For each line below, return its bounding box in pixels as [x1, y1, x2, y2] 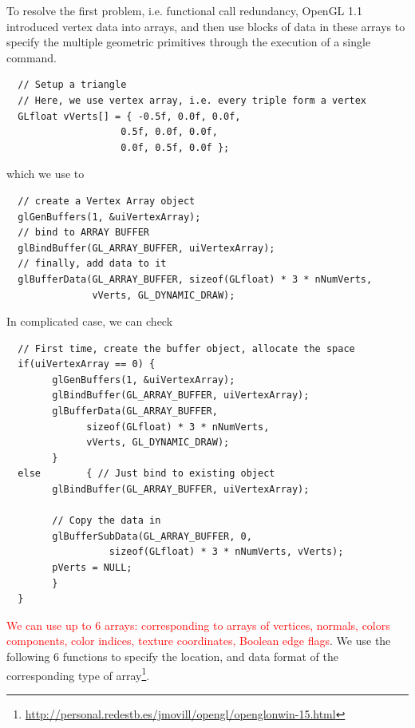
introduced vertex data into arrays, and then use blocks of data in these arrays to [6, 18, 405, 34]
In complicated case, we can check [6, 313, 173, 330]
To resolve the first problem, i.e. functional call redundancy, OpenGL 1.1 [6, 2, 362, 18]
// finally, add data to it [18, 258, 167, 270]
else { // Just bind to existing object [18, 468, 275, 480]
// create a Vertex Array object [18, 195, 196, 207]
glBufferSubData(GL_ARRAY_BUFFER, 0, [52, 530, 252, 542]
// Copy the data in [52, 515, 161, 527]
